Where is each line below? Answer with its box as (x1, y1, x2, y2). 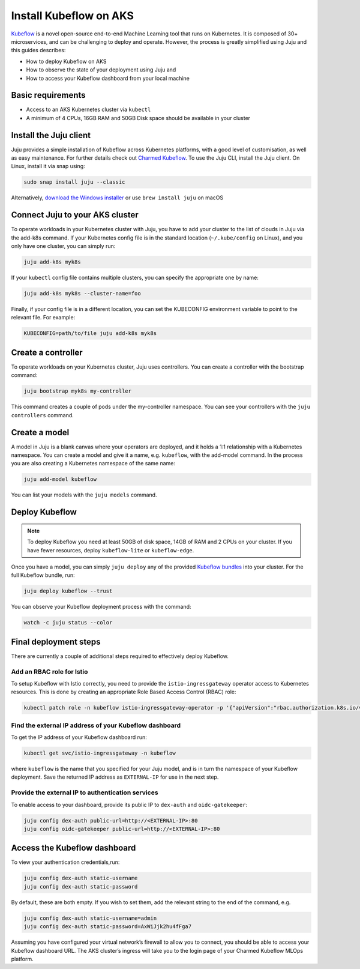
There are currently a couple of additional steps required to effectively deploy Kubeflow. (11, 652, 229, 660)
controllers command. (11, 411, 74, 418)
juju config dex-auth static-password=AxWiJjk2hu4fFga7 (23, 923, 192, 930)
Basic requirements (11, 90, 86, 100)
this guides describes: (11, 47, 66, 54)
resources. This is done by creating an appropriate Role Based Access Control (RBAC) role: (11, 688, 236, 696)
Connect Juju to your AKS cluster (11, 210, 139, 220)
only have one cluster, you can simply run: (11, 243, 116, 250)
